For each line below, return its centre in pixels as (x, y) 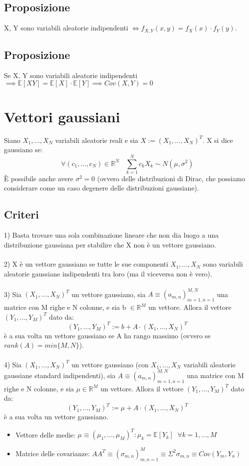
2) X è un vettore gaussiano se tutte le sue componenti (86, 264)
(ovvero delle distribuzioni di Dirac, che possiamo (171, 178)
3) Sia (13, 294)
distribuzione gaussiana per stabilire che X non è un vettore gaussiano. (110, 244)
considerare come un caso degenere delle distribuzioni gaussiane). (101, 188)
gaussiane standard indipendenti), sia (60, 375)
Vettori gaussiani (62, 116)
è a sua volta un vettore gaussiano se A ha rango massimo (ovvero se (107, 335)
